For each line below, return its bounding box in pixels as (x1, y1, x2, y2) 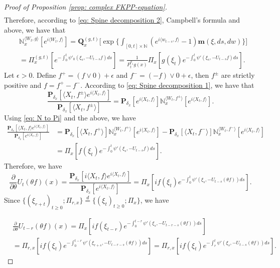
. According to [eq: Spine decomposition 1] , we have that (80, 79, 254, 90)
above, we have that (4, 24, 66, 35)
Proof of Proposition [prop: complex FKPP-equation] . (4, 2, 168, 12)
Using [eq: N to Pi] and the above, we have (4, 112, 136, 123)
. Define (32, 70, 56, 80)
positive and (4, 79, 42, 90)
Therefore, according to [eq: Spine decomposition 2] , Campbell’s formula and (4, 15, 240, 25)
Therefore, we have (4, 161, 62, 171)
